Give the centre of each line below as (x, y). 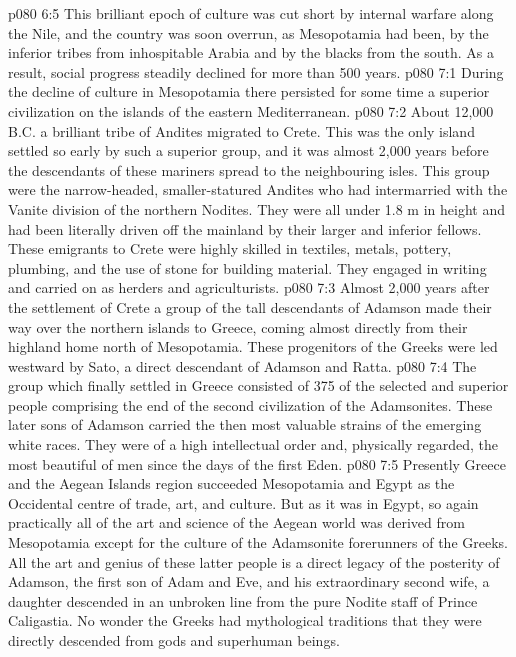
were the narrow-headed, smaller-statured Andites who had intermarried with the (258, 189)
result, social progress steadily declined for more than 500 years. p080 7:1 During (256, 71)
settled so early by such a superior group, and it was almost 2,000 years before (248, 150)
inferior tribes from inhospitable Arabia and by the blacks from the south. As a (251, 52)
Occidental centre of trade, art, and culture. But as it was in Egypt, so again (243, 502)
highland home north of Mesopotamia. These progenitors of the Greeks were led (253, 346)
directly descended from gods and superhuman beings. (174, 640)
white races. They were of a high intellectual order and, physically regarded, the (253, 444)
